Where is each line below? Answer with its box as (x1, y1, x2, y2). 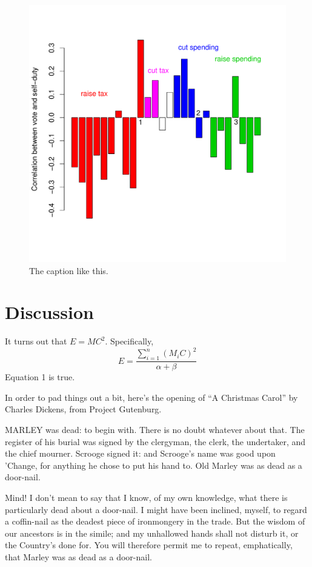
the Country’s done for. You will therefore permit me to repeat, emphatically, (5, 538, 293, 551)
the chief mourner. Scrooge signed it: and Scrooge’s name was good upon (5, 447, 276, 460)
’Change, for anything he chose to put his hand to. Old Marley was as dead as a (5, 458, 302, 471)
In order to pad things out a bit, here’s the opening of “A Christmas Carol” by (5, 391, 298, 403)
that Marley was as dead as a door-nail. (5, 550, 152, 563)
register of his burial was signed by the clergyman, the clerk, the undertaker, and (5, 435, 306, 448)
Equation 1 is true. (5, 371, 75, 383)
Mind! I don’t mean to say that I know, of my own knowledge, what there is (5, 491, 288, 503)
